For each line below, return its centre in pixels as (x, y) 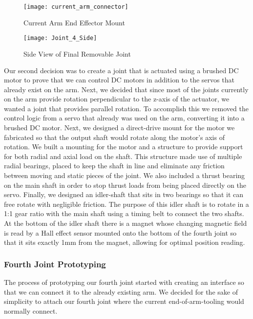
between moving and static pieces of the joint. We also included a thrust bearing (125, 175)
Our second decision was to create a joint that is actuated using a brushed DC (121, 70)
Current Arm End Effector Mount (74, 22)
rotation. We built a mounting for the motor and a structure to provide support (124, 147)
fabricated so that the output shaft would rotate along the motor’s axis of (114, 137)
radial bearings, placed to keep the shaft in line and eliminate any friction (114, 166)
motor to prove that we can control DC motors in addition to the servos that (119, 80)
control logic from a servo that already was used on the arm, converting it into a (124, 118)
